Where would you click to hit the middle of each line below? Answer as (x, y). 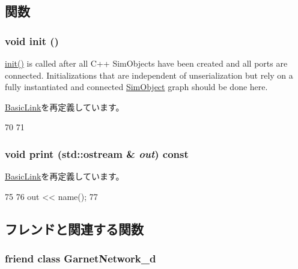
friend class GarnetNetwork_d (81, 258)
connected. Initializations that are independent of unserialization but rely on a (149, 75)
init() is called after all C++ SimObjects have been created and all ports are (146, 63)
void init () (32, 41)
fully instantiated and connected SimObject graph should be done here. (136, 87)
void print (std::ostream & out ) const (97, 153)
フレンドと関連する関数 (74, 228)
